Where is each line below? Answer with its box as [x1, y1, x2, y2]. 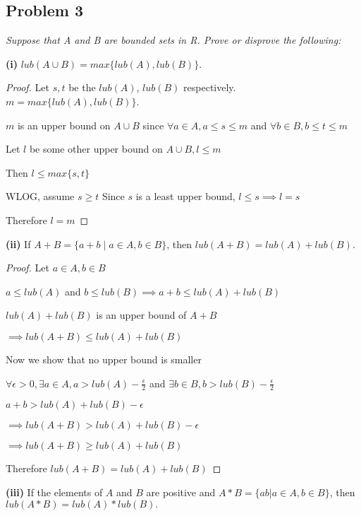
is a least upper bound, [135, 189, 235, 204]
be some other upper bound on [29, 141, 163, 156]
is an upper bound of [96, 307, 187, 322]
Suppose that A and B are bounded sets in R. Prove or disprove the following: [6, 33, 341, 47]
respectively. [183, 80, 236, 95]
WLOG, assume [6, 189, 75, 204]
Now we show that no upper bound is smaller [6, 351, 202, 366]
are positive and [146, 484, 216, 499]
